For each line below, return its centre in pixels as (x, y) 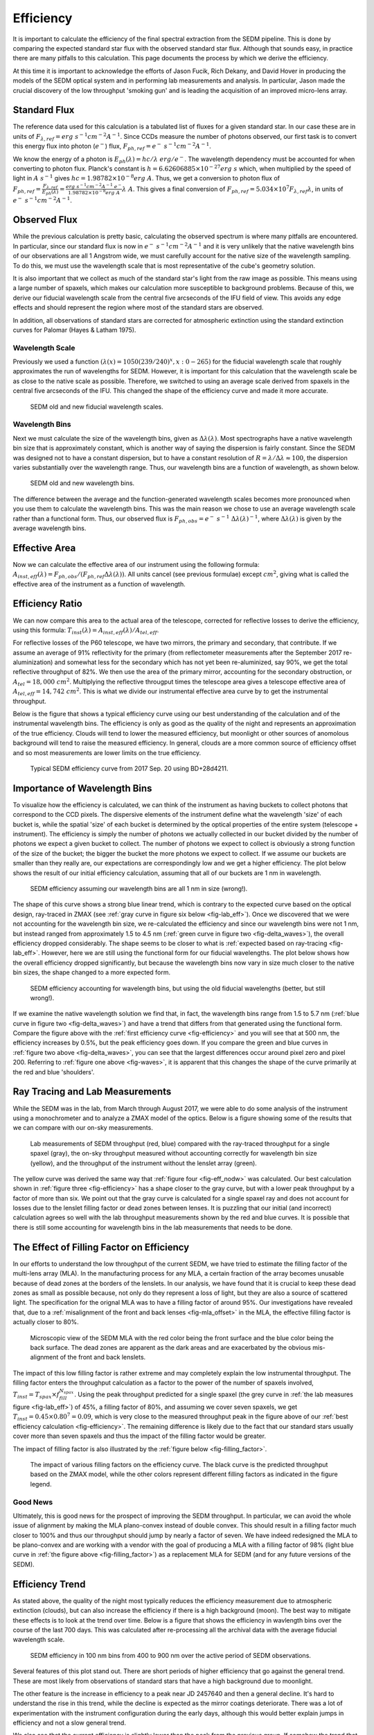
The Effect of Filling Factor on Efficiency (101, 1247)
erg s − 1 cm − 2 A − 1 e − (94, 186)
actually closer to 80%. (46, 1322)
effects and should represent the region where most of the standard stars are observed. (138, 307)
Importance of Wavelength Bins (82, 788)
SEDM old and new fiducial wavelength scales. (97, 407)
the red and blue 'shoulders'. (54, 1072)
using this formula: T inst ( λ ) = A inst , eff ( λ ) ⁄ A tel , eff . (86, 630)
